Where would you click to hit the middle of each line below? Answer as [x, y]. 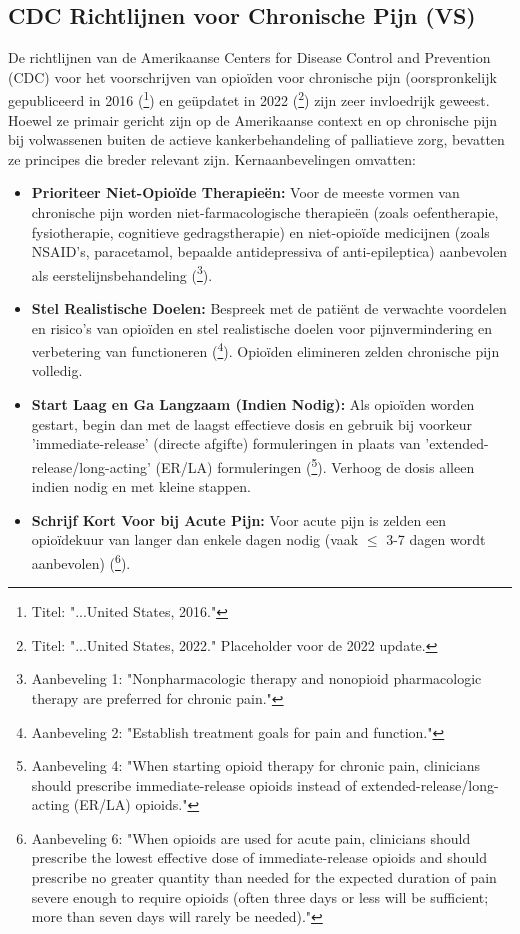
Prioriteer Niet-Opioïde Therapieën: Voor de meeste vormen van [245, 192]
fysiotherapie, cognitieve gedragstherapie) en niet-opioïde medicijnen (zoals [260, 231]
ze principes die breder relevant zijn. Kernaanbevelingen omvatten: [212, 158]
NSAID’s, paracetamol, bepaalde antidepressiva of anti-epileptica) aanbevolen [269, 251]
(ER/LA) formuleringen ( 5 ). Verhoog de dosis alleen [315, 465]
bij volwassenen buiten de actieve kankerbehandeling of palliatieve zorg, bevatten [256, 139]
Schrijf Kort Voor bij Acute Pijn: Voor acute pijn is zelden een [239, 519]
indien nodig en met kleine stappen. [141, 486]
